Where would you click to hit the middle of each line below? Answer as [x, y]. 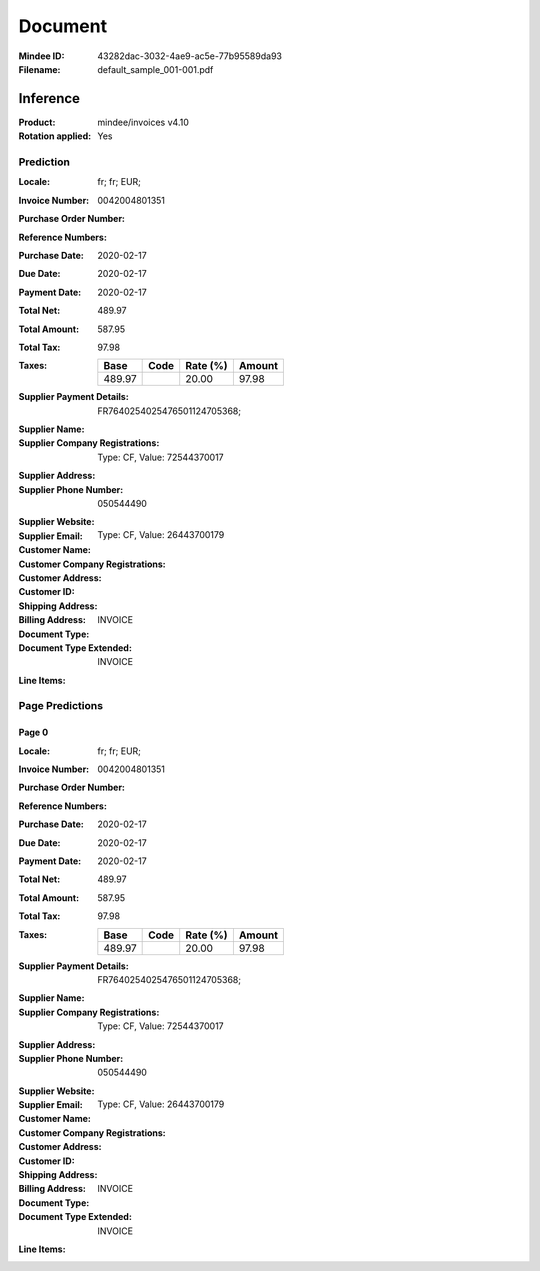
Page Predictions [61, 706]
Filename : [39, 69]
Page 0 [33, 732]
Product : [37, 122]
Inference [49, 98]
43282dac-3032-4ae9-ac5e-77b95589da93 [189, 56]
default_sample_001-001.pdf [155, 69]
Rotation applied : [55, 136]
